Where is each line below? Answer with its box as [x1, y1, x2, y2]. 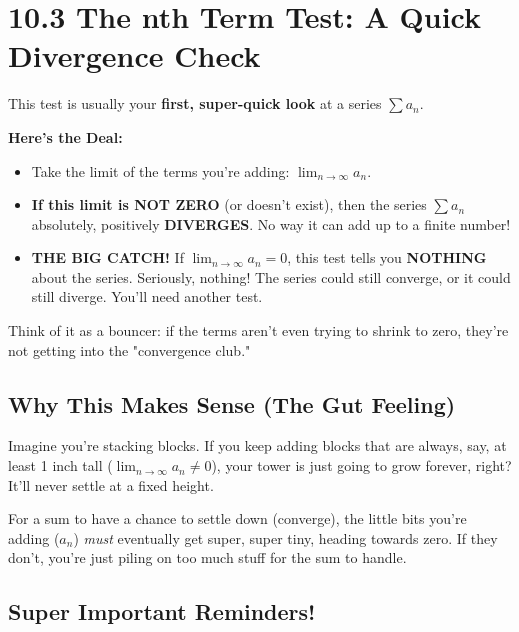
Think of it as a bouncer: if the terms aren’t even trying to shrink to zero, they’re [8, 320, 509, 341]
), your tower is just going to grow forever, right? [211, 455, 512, 476]
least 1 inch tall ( [8, 455, 113, 476]
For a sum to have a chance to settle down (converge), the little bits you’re [8, 508, 467, 529]
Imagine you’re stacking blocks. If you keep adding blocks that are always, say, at [8, 435, 507, 456]
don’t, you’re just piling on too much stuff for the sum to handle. [8, 547, 407, 568]
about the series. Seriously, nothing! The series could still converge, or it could [31, 266, 511, 287]
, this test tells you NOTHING [287, 247, 487, 268]
